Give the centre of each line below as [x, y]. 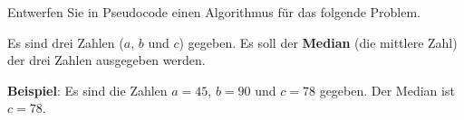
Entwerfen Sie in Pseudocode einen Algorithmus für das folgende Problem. [214, 12]
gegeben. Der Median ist [387, 90]
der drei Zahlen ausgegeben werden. [106, 60]
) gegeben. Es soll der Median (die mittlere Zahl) [318, 42]
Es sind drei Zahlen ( [66, 42]
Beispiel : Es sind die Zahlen [87, 90]
